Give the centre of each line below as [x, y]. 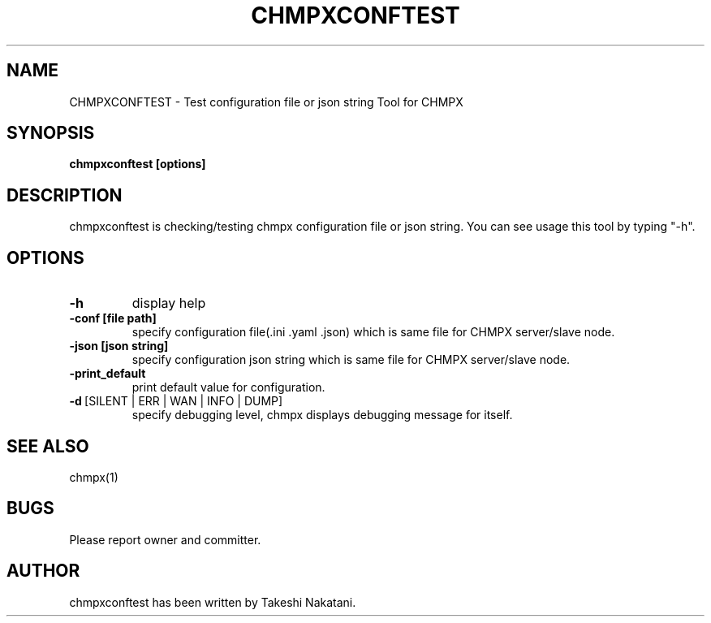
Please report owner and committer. [165, 539]
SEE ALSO [48, 446]
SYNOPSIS [51, 133]
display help [169, 303]
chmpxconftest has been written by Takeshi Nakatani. [213, 602]
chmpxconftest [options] [138, 164]
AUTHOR [43, 571]
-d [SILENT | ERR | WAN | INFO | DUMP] [176, 401]
